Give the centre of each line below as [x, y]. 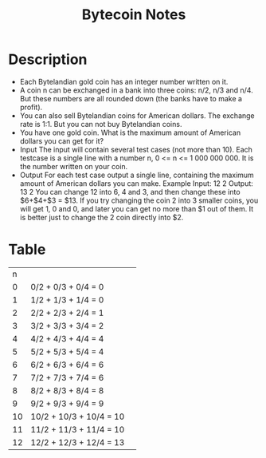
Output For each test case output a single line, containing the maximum [137, 175]
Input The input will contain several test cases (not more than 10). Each [136, 149]
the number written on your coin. [74, 166]
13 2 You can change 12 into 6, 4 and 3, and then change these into [130, 191]
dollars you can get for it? [62, 140]
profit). [31, 107]
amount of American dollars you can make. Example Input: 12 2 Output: [136, 183]
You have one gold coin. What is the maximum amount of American [130, 132]
